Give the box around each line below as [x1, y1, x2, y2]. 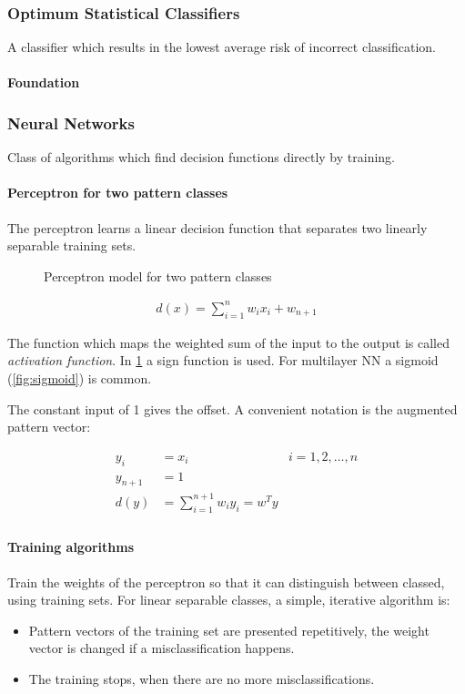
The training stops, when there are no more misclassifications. [28, 668, 375, 688]
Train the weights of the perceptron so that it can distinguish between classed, [7, 572, 445, 591]
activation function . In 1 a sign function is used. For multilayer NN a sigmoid [7, 351, 439, 370]
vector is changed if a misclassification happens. [28, 638, 295, 658]
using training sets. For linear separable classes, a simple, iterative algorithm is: [7, 590, 450, 609]
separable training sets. [7, 236, 136, 255]
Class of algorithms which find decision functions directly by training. [7, 148, 395, 167]
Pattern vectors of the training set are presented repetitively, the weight [28, 620, 430, 639]
